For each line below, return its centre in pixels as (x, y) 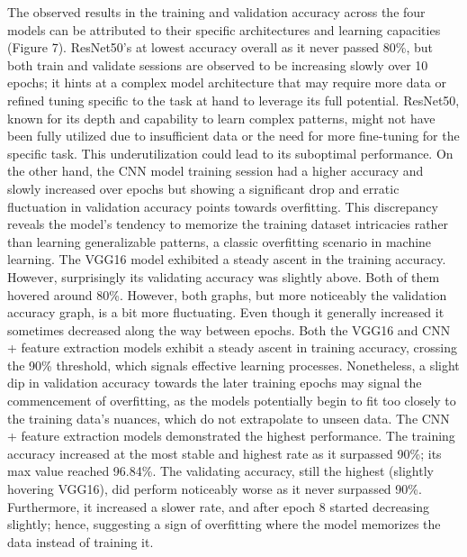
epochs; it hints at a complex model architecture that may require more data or (227, 82)
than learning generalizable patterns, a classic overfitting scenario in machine (220, 241)
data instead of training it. (81, 541)
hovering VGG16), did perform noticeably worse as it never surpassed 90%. (215, 489)
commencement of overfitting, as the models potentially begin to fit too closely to (232, 401)
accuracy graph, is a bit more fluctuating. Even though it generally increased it (226, 312)
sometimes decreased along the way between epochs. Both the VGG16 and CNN (229, 329)
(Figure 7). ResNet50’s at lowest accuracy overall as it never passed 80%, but (220, 47)
